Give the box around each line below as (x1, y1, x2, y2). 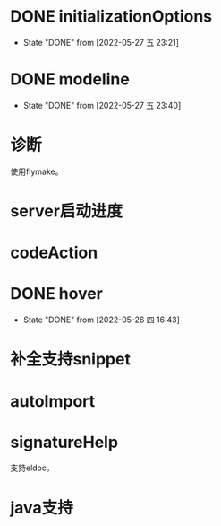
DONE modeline (10, 69, 131, 90)
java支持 (10, 497, 74, 518)
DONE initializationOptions (10, 6, 213, 27)
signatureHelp (10, 432, 119, 452)
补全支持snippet (10, 349, 131, 370)
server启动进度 (10, 201, 123, 221)
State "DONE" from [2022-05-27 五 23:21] (22, 37, 180, 48)
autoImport (10, 390, 96, 411)
